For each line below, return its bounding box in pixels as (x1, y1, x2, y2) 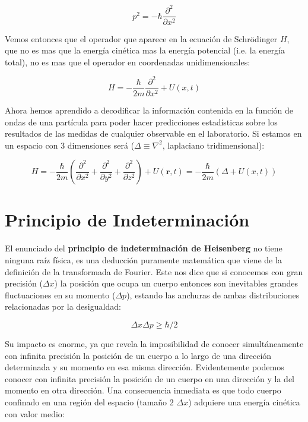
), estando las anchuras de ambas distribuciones (126, 288, 300, 301)
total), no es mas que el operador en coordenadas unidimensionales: (5, 55, 250, 68)
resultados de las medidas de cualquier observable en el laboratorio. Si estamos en (5, 127, 302, 140)
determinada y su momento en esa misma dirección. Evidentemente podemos (5, 361, 284, 373)
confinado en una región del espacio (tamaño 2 (5, 395, 174, 408)
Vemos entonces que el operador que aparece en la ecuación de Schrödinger (5, 32, 278, 45)
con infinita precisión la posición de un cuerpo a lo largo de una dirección (5, 349, 272, 361)
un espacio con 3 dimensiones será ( (5, 138, 135, 151)
